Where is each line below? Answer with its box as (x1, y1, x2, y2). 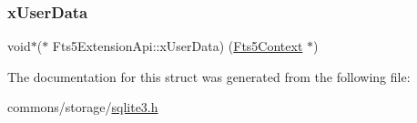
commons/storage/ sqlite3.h (7, 97, 158, 117)
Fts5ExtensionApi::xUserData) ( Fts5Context (52, 36, 303, 56)
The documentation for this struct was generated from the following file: (7, 67, 411, 86)
